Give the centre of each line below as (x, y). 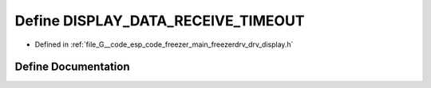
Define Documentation (72, 67)
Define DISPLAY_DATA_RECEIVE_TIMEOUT (160, 21)
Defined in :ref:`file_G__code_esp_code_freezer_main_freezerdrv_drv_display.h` (164, 44)
